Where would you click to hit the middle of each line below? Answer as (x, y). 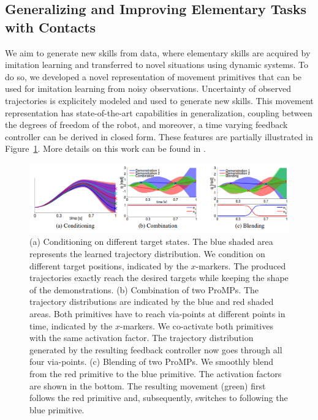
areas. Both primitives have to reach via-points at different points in (157, 313)
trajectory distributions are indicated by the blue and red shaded (152, 302)
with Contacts (51, 27)
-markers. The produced (241, 265)
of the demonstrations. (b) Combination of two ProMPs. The (144, 289)
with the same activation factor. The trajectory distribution (142, 338)
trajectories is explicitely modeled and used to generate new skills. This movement (159, 100)
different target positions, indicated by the (109, 265)
